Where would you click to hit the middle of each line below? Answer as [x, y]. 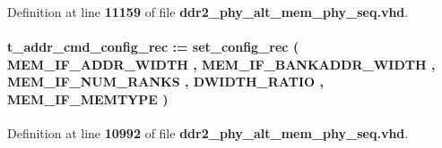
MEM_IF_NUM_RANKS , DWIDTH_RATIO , [165, 82]
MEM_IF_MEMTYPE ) [88, 99]
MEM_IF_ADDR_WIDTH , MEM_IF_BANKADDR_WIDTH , [221, 64]
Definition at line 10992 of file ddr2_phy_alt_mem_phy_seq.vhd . [208, 133]
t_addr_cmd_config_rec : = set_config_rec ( [153, 47]
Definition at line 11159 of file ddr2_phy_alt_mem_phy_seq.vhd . [208, 12]
